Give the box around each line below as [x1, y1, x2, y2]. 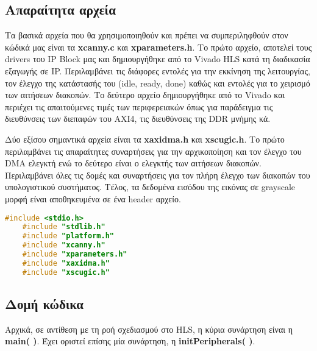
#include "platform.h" [22, 232, 114, 241]
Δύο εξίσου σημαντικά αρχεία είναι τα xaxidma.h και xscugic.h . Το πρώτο [5, 132, 285, 145]
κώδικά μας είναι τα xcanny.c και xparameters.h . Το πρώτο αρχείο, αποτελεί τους [5, 40, 312, 53]
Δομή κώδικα [5, 294, 84, 313]
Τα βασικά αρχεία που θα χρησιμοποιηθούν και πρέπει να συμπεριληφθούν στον [5, 29, 288, 41]
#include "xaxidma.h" [22, 258, 110, 268]
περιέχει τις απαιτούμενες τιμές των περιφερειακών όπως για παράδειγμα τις [5, 100, 273, 113]
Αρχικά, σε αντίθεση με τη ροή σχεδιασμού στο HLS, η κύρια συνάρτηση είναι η [5, 322, 293, 335]
